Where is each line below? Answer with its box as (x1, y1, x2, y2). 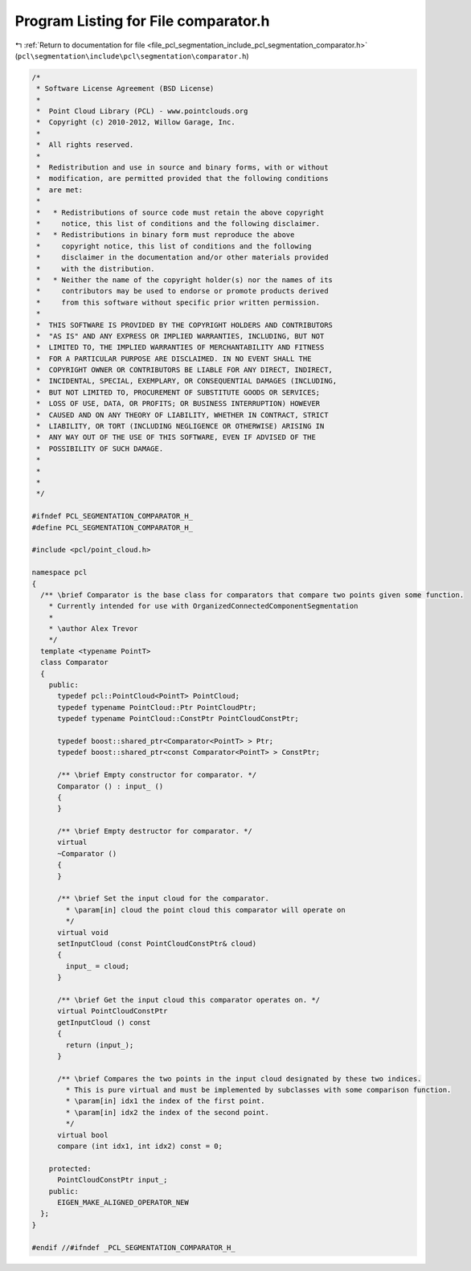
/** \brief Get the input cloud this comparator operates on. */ (57, 995, 321, 1004)
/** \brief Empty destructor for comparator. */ (57, 826, 252, 836)
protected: (48, 1164, 92, 1173)
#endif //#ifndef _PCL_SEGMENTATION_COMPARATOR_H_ (31, 1243, 236, 1252)
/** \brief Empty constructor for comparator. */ (57, 770, 257, 780)
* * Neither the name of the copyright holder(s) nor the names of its (36, 275, 334, 285)
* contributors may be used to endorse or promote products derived (36, 286, 329, 296)
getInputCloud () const (57, 1018, 151, 1027)
